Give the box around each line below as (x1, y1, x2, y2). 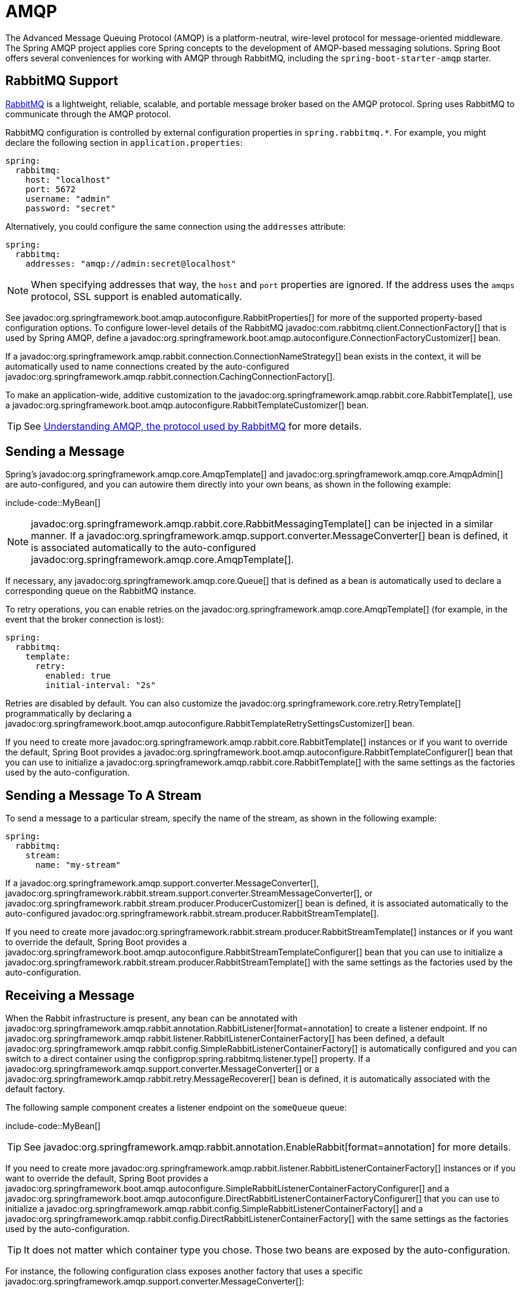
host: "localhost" (25, 174, 111, 185)
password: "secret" (25, 203, 116, 213)
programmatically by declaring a (5, 708, 132, 719)
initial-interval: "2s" (45, 680, 156, 690)
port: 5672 (25, 184, 76, 194)
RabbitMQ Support (5, 73, 118, 89)
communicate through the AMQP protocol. (5, 108, 171, 119)
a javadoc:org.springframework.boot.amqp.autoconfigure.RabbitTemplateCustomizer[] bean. (5, 399, 369, 410)
